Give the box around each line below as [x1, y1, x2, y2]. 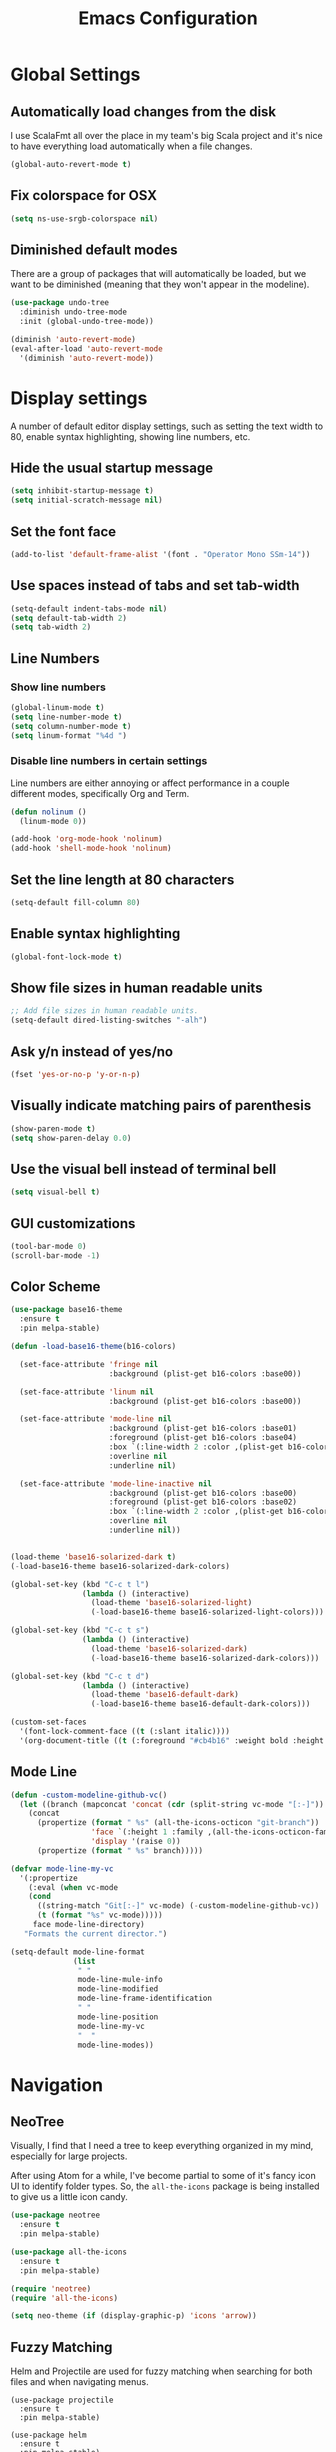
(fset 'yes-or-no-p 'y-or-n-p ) [10, 1069, 141, 1079]
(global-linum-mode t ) [10, 702, 105, 712]
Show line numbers [10, 680, 107, 694]
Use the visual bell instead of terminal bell [10, 1160, 277, 1177]
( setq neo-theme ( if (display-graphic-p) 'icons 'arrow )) [10, 2311, 257, 2321]
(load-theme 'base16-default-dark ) [90, 1690, 240, 1700]
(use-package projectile [10, 2395, 114, 2406]
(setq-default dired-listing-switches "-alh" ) [10, 1015, 208, 1026]
